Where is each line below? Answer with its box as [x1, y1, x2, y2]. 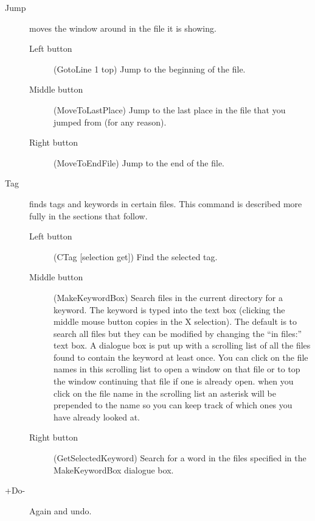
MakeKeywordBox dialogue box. [54, 463, 174, 476]
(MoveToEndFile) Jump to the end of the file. [54, 156, 224, 169]
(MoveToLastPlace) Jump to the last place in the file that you [54, 103, 286, 116]
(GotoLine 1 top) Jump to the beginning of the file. [54, 62, 246, 75]
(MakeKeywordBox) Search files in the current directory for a [54, 291, 283, 303]
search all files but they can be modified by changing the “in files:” [54, 327, 302, 339]
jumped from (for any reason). [54, 115, 167, 128]
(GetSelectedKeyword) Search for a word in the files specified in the [54, 452, 306, 464]
